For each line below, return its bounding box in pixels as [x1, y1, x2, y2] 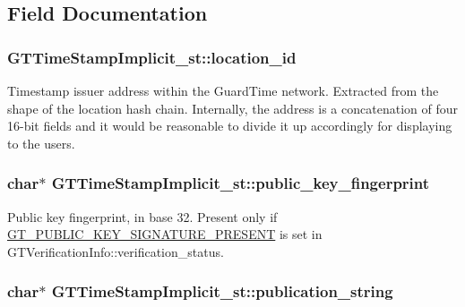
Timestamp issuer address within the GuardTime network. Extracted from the [7, 81, 439, 99]
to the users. [7, 133, 75, 152]
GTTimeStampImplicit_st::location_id [7, 46, 297, 68]
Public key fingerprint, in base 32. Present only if [7, 207, 278, 226]
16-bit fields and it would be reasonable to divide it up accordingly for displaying [7, 116, 452, 135]
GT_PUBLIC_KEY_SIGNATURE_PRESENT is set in [7, 225, 323, 243]
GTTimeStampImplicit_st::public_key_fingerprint [51, 172, 430, 194]
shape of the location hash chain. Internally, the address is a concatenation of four [7, 98, 458, 117]
